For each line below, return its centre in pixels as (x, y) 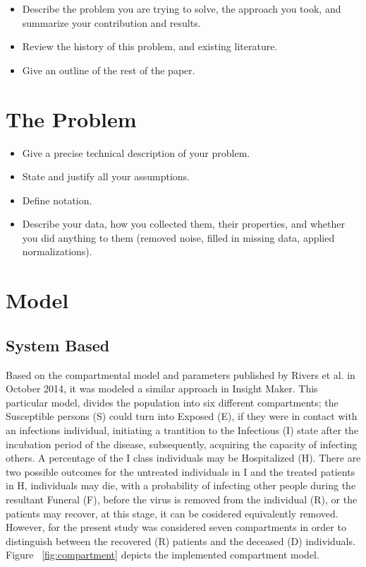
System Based (58, 345)
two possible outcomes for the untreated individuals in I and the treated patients (181, 471)
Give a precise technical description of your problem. (136, 152)
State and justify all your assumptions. (106, 176)
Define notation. (57, 200)
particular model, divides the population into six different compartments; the (172, 402)
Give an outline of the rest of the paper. (109, 70)
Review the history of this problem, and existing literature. (150, 46)
